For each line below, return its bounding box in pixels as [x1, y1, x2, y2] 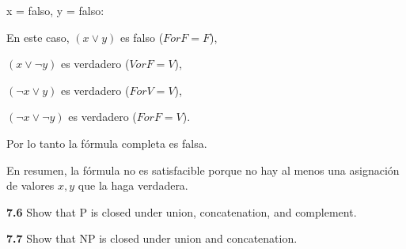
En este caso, [6, 28, 70, 45]
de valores [6, 177, 55, 194]
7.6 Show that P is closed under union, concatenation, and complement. [6, 203, 357, 220]
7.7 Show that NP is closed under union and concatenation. [6, 230, 298, 247]
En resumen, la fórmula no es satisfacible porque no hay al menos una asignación [6, 161, 400, 178]
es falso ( [120, 28, 164, 45]
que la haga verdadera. [78, 177, 188, 194]
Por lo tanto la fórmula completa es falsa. [6, 134, 207, 151]
